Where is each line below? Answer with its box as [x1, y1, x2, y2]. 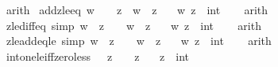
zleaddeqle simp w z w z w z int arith [6, 32, 272, 49]
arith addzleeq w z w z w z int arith [6, 2, 268, 17]
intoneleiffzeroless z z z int [6, 47, 189, 64]
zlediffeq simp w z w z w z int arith [6, 17, 261, 33]
